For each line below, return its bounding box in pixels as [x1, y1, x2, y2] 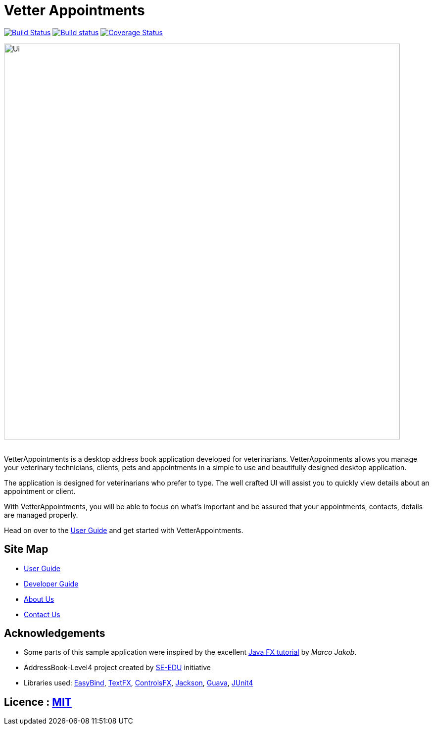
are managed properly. [4, 510, 78, 519]
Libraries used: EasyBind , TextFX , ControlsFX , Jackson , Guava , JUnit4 [24, 679, 253, 687]
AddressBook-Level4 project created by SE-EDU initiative [24, 663, 211, 672]
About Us [24, 594, 54, 603]
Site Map [4, 543, 48, 556]
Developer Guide [24, 579, 79, 588]
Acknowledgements [4, 627, 105, 640]
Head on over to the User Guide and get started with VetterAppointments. [4, 526, 243, 535]
